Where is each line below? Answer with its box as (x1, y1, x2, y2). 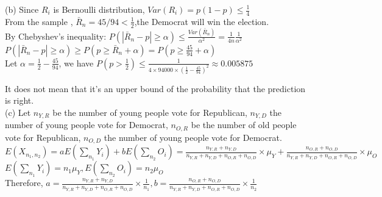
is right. (5, 94, 34, 107)
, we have (58, 56, 94, 69)
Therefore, (5, 176, 43, 189)
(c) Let (5, 106, 31, 119)
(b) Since (5, 3, 39, 15)
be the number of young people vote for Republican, (52, 106, 247, 119)
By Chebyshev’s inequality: (5, 29, 107, 42)
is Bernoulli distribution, (53, 3, 145, 15)
